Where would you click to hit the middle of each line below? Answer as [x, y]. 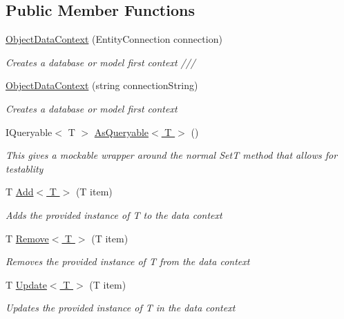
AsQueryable [122, 132]
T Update [26, 284]
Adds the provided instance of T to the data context [114, 214]
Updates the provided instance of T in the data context [121, 308]
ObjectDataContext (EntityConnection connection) [114, 39]
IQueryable [29, 132]
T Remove [27, 238]
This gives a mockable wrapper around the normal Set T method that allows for [172, 155]
